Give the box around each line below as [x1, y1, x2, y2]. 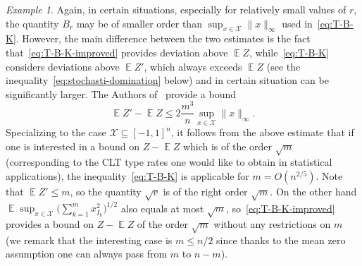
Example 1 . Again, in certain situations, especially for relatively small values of [6, 2, 347, 16]
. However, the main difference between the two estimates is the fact [15, 31, 311, 46]
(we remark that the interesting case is [6, 232, 173, 247]
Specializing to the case [6, 125, 106, 140]
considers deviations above [6, 59, 120, 73]
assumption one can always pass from [6, 246, 168, 261]
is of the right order [163, 184, 248, 199]
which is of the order [182, 138, 273, 153]
